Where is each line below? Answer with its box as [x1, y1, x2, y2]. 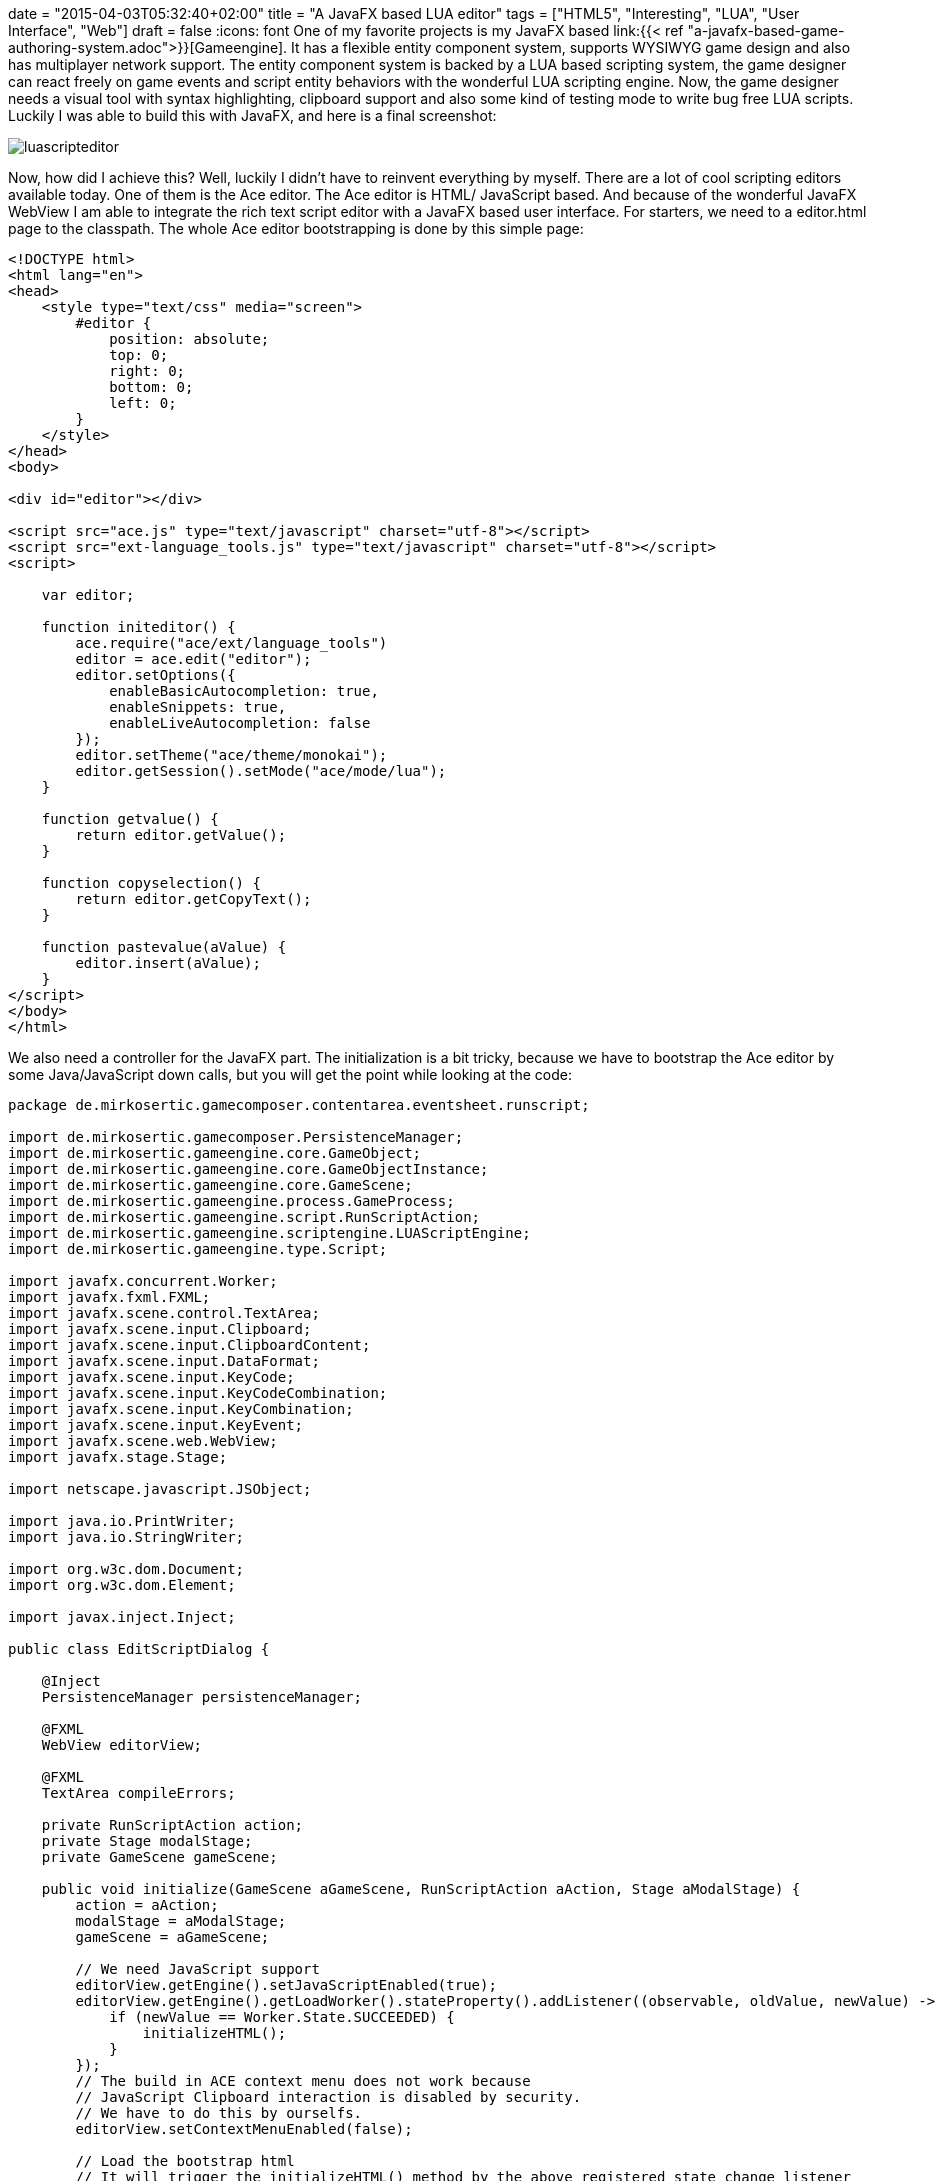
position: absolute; [109, 331, 270, 347]
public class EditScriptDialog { [8, 1641, 270, 1657]
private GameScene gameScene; [41, 1849, 278, 1865]
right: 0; [109, 363, 186, 379]
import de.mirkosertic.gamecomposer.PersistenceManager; [8, 1129, 464, 1145]
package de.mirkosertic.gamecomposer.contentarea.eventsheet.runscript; [8, 1097, 590, 1113]
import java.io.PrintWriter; [8, 1513, 236, 1529]
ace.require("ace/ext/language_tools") [75, 635, 388, 651]
